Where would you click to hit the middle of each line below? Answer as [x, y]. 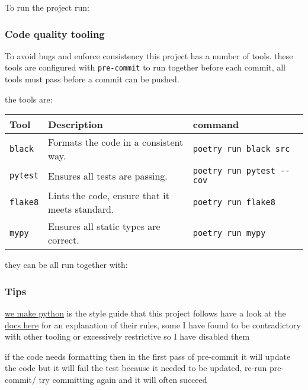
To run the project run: [47, 7]
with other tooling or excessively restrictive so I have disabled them [127, 336]
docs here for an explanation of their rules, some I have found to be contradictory [153, 325]
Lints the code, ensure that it [109, 196]
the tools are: [29, 99]
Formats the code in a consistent [116, 142]
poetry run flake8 [234, 202]
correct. [64, 240]
